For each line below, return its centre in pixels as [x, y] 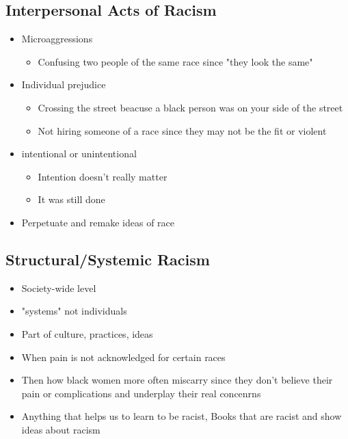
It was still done [71, 199]
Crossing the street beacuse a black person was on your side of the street [190, 107]
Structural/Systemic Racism [108, 259]
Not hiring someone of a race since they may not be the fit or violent [182, 130]
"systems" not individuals [74, 311]
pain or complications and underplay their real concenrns [141, 393]
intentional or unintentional [79, 154]
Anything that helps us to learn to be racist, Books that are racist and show [182, 416]
